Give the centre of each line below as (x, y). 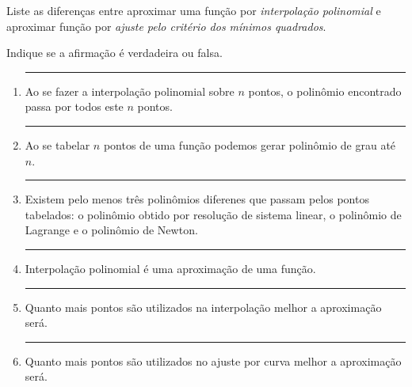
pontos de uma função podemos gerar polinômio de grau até (250, 144)
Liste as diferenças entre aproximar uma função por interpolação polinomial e (194, 10)
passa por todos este (74, 106)
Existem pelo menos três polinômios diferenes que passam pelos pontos (197, 199)
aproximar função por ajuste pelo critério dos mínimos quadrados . (166, 26)
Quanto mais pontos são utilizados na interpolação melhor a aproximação (203, 307)
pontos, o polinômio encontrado (325, 91)
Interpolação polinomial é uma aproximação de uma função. (170, 268)
